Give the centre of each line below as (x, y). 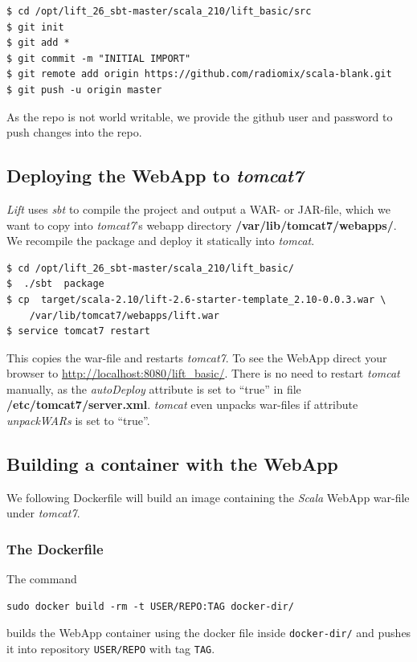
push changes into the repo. (74, 132)
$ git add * (38, 43)
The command (42, 579)
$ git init (35, 27)
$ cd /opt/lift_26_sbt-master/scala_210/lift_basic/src (159, 11)
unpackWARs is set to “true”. (78, 421)
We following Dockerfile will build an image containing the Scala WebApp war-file (208, 497)
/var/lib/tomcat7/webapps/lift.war (124, 315)
